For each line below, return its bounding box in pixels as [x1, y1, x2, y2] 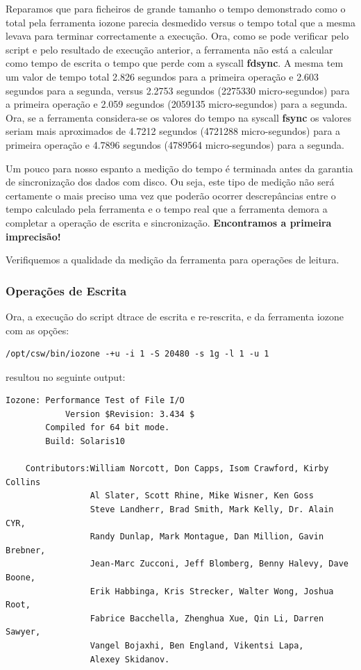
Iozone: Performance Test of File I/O [6, 395, 185, 406]
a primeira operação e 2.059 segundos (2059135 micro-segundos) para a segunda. [6, 97, 348, 111]
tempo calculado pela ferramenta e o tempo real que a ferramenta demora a [6, 202, 328, 216]
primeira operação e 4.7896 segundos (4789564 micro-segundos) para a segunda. [6, 137, 344, 152]
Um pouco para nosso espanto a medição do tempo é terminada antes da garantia [6, 161, 353, 175]
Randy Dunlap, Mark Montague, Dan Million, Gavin [90, 532, 324, 542]
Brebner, [6, 545, 46, 555]
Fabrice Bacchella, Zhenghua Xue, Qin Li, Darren [90, 613, 324, 623]
